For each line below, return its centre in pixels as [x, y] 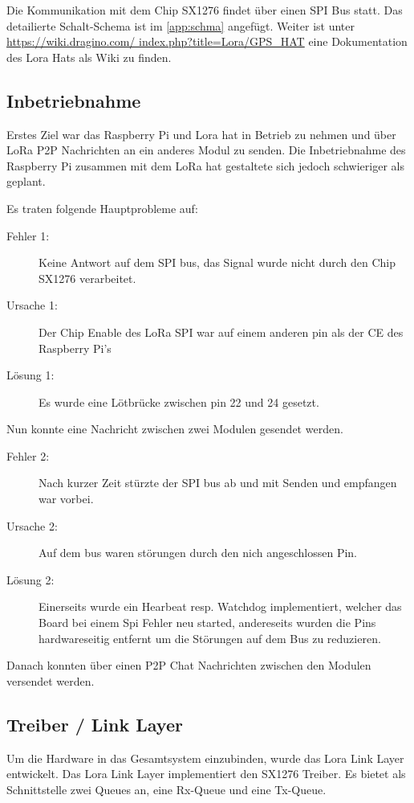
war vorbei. [66, 499]
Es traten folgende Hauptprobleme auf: [102, 208]
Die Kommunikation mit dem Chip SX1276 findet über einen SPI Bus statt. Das [205, 10]
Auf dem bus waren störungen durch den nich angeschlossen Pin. [198, 553]
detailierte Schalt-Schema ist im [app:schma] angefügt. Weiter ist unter [181, 25]
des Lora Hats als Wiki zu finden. [89, 57]
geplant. [26, 181]
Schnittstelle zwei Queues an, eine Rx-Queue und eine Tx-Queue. [166, 789]
